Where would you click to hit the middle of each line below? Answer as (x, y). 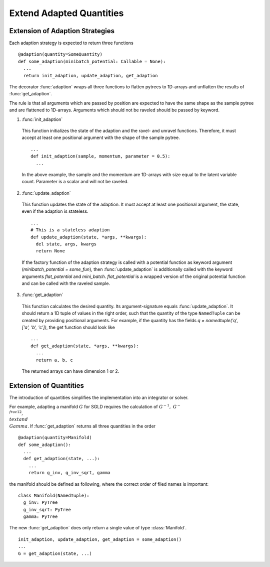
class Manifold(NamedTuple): (54, 495)
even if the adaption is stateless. (55, 211)
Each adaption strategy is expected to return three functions (71, 43)
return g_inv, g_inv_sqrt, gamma (69, 473)
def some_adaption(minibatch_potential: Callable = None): (92, 61)
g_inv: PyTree (40, 503)
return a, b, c (54, 360)
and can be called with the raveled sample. (66, 283)
